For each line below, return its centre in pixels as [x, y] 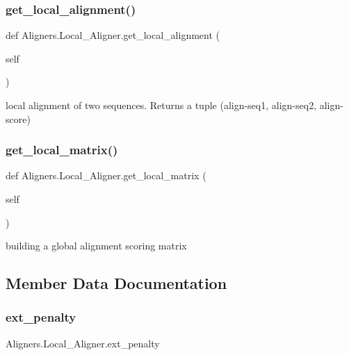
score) [18, 118]
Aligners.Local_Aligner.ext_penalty [83, 343]
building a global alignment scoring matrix [96, 246]
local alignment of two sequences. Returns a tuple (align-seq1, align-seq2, [161, 105]
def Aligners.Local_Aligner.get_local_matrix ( [106, 175]
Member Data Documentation [116, 283]
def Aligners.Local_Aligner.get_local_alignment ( [113, 35]
